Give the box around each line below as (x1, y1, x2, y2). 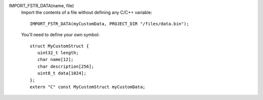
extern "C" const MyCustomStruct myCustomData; (30, 84, 146, 90)
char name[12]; (37, 57, 74, 62)
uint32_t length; (37, 50, 79, 56)
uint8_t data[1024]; (37, 71, 87, 76)
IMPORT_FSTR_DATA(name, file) (9, 3, 74, 8)
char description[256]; (37, 63, 94, 69)
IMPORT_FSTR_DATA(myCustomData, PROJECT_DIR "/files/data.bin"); (30, 21, 189, 26)
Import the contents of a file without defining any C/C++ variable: (21, 10, 152, 16)
